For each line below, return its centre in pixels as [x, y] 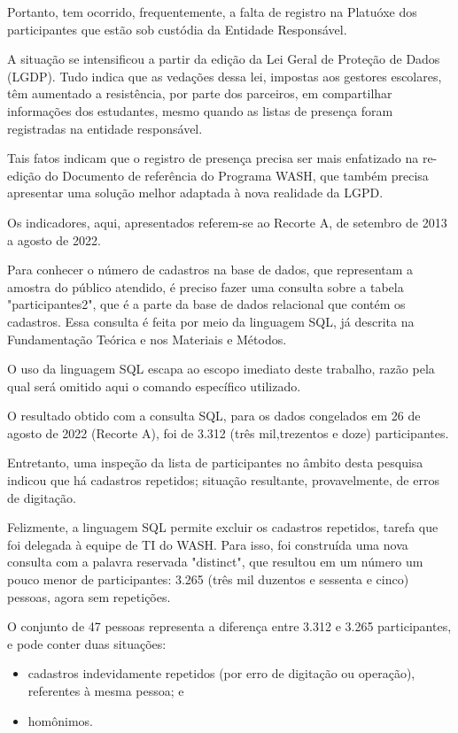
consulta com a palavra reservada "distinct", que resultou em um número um [215, 562]
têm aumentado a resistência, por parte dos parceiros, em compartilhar [200, 93]
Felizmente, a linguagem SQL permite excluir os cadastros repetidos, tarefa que [223, 527]
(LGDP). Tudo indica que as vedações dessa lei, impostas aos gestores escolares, [225, 76]
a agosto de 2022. [54, 239]
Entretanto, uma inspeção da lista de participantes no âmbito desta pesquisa [215, 463]
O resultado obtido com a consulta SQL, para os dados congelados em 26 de [214, 416]
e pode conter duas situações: [87, 643]
